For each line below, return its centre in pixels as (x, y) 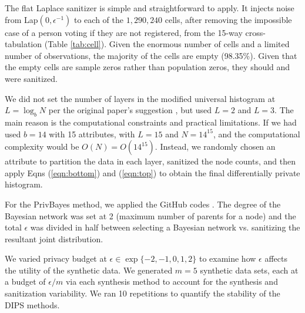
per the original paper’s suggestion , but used (130, 110)
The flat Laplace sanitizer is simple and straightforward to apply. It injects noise (150, 8)
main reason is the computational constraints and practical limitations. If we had (151, 122)
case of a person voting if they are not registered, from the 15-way (124, 32)
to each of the (99, 19)
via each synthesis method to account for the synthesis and (172, 281)
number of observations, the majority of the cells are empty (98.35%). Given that (151, 55)
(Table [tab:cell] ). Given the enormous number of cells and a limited (167, 44)
